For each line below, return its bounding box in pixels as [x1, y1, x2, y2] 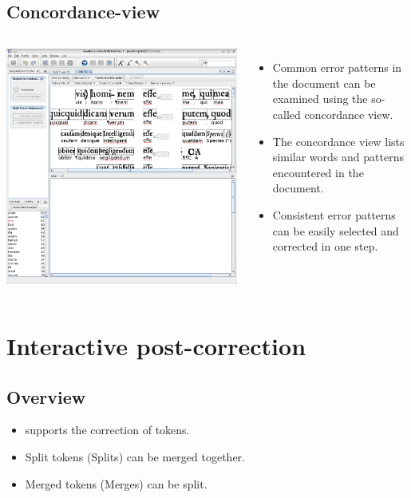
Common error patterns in [272, 59, 402, 76]
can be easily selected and [272, 222, 399, 239]
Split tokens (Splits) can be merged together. [25, 449, 245, 465]
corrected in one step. [272, 238, 378, 255]
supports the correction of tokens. [25, 421, 190, 438]
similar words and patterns [272, 148, 404, 165]
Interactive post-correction [6, 330, 306, 362]
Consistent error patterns [272, 206, 396, 223]
